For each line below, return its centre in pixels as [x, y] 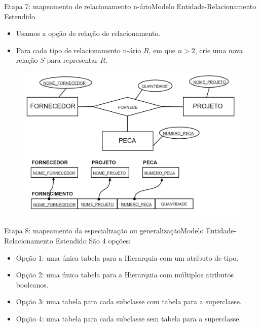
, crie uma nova [219, 50]
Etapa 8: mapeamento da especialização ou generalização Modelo [104, 231]
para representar [72, 60]
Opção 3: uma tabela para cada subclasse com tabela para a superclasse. [129, 301]
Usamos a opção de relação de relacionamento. [88, 33]
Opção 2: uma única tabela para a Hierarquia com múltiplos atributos [125, 275]
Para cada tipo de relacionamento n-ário [79, 50]
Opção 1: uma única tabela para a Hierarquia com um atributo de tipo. [127, 257]
